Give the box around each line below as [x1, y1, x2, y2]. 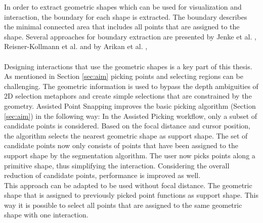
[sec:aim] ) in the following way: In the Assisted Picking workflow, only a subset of [4, 110, 257, 121]
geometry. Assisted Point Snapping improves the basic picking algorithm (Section [4, 100, 256, 111]
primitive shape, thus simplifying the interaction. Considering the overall [4, 160, 230, 170]
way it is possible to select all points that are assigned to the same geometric [4, 199, 242, 210]
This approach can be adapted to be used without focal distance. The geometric [4, 180, 252, 190]
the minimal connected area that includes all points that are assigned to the [4, 21, 240, 32]
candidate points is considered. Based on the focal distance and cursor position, [4, 120, 250, 131]
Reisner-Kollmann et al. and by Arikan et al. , [4, 41, 148, 52]
